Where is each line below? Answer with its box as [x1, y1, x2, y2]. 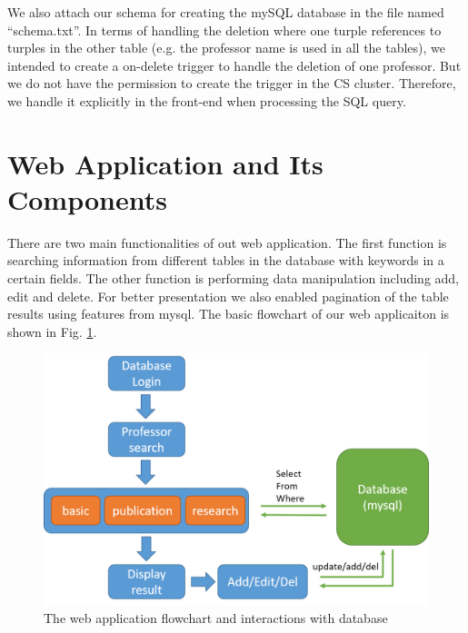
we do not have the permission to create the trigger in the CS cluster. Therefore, [7, 74, 456, 93]
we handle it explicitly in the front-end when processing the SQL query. [7, 91, 406, 110]
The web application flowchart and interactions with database [44, 608, 388, 628]
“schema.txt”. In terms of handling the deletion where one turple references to [7, 20, 442, 39]
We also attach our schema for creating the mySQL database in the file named [7, 3, 444, 21]
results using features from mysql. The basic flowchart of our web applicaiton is [7, 304, 450, 323]
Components [7, 180, 167, 217]
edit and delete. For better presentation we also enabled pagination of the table [7, 286, 449, 305]
